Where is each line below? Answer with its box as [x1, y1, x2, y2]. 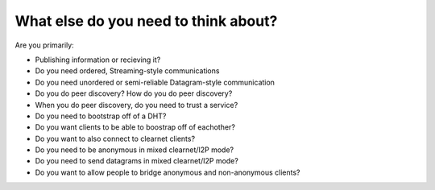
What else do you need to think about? [14, 12, 278, 30]
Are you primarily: [14, 40, 74, 50]
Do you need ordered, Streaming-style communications [35, 66, 220, 76]
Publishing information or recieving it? [35, 55, 161, 64]
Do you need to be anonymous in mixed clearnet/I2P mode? [35, 145, 234, 155]
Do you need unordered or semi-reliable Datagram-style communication [35, 77, 275, 87]
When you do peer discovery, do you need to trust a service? [35, 100, 238, 109]
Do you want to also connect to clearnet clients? [35, 134, 196, 143]
